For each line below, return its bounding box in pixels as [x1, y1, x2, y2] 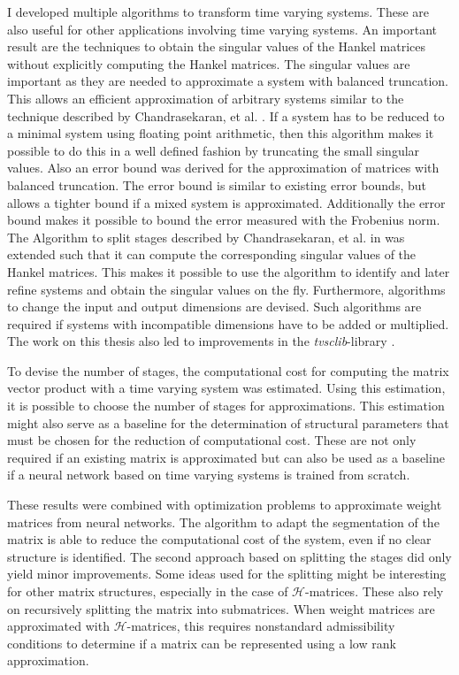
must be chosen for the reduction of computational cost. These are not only [7, 431, 417, 449]
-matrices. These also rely [305, 582, 444, 600]
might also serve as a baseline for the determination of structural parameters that [7, 413, 449, 432]
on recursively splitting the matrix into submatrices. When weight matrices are [7, 599, 435, 617]
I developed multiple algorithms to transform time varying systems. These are [7, 3, 430, 20]
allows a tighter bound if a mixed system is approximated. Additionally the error [7, 193, 446, 211]
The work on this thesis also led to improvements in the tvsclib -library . [7, 332, 395, 350]
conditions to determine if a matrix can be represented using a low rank [7, 633, 396, 652]
